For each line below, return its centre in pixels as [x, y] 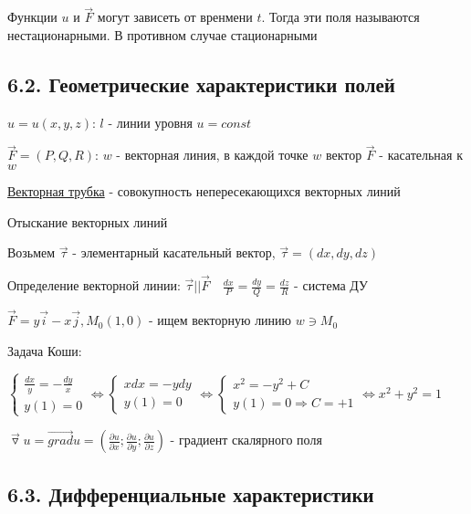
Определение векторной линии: [94, 285]
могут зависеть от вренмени [175, 17]
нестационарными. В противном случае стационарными [162, 34]
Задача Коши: [45, 350]
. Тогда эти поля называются [340, 17]
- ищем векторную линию [220, 320]
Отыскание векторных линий [88, 221]
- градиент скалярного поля [246, 440]
